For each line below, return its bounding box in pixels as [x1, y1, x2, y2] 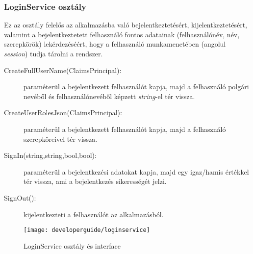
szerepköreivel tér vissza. [24, 133, 98, 144]
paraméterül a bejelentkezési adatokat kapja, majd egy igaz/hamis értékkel [24, 166, 249, 177]
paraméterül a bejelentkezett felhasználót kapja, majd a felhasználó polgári [24, 81, 249, 92]
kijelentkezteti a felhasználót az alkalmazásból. [24, 209, 164, 219]
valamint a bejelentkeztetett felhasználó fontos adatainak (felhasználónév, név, [4, 29, 240, 39]
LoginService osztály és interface [24, 240, 121, 251]
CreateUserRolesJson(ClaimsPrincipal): [4, 107, 122, 118]
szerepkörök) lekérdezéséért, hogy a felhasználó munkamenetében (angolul [4, 39, 226, 49]
